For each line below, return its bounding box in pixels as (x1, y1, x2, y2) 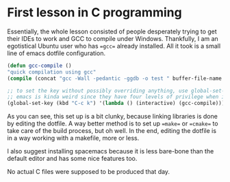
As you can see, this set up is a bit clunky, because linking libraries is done (7, 112, 218, 121)
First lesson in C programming (7, 5, 183, 20)
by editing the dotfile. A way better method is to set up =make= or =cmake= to (7, 119, 218, 127)
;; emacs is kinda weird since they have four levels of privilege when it (7, 93, 228, 100)
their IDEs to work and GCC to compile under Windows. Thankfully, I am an (7, 34, 219, 42)
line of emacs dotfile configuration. (7, 49, 106, 57)
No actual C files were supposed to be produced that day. (7, 168, 170, 176)
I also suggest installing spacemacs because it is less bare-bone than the (7, 147, 214, 155)
